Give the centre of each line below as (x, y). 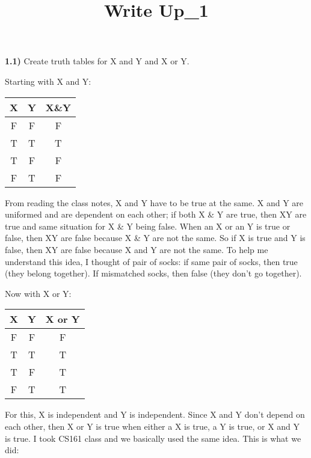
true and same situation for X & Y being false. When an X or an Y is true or (148, 226)
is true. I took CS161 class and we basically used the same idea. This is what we (153, 438)
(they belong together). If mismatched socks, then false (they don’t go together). (153, 273)
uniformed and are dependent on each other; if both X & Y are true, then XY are (156, 214)
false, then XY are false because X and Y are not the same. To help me (137, 249)
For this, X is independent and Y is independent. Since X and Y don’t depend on (155, 414)
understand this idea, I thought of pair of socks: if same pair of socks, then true (151, 261)
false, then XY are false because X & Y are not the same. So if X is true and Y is (155, 238)
